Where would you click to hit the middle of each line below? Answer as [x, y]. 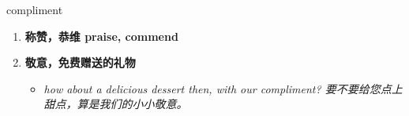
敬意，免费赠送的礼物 [80, 62]
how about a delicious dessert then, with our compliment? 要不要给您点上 [223, 88]
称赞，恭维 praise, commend [101, 36]
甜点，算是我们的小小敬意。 [116, 104]
